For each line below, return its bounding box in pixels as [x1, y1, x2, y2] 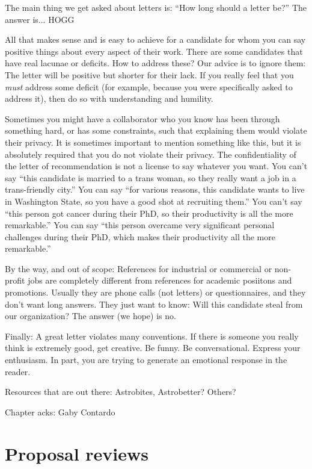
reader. [5, 365, 31, 377]
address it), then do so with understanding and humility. [5, 92, 213, 105]
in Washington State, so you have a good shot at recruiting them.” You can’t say [5, 194, 302, 207]
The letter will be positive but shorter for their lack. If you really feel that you [5, 68, 294, 81]
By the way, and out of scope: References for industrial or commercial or [5, 262, 272, 275]
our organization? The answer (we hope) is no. [5, 309, 176, 322]
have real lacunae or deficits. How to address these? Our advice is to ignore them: [5, 57, 306, 69]
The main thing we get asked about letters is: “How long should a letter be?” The [5, 1, 307, 13]
